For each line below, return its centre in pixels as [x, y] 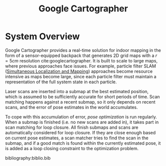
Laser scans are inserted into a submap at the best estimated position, [77, 91]
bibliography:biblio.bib [28, 158]
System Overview [43, 36]
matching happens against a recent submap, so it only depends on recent [80, 102]
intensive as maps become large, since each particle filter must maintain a [81, 76]
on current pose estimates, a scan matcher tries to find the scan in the [77, 138]
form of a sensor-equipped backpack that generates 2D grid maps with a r [81, 55]
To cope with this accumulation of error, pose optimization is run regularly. [81, 116]
